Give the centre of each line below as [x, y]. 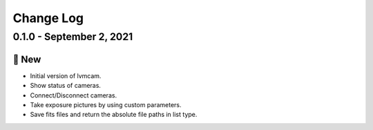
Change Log [48, 18]
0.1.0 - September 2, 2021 [73, 37]
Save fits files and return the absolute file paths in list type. [114, 115]
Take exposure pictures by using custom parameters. [106, 104]
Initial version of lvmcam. [66, 75]
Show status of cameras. [66, 86]
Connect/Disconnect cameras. [74, 95]
